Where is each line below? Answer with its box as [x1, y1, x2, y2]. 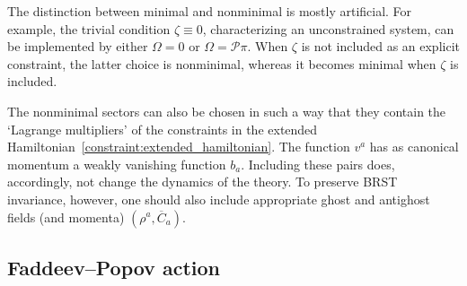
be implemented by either [7, 37, 148, 56]
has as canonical [369, 137, 459, 156]
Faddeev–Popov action [7, 253, 220, 281]
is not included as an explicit [301, 37, 460, 56]
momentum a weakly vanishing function [7, 154, 226, 173]
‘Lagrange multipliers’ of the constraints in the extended [7, 119, 318, 138]
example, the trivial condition [7, 19, 171, 38]
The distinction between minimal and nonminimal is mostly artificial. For [7, 2, 412, 20]
